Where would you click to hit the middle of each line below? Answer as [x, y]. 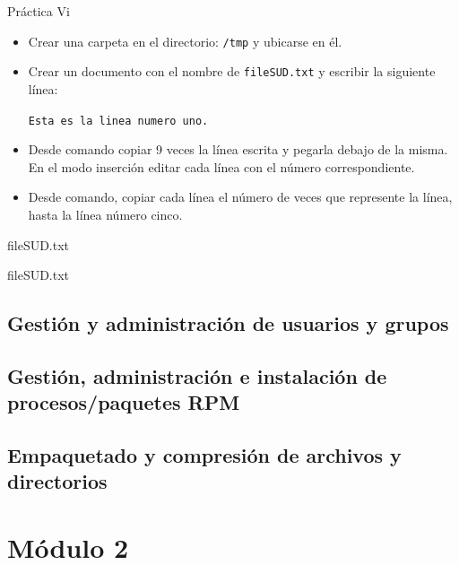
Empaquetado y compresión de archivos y [204, 455]
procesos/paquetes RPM [124, 402]
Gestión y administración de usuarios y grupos [228, 323]
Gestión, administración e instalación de [197, 375]
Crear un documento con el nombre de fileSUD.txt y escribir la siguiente [232, 71]
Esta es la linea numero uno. [118, 121]
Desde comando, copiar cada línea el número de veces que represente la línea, [240, 197]
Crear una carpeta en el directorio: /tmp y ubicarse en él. [185, 41]
